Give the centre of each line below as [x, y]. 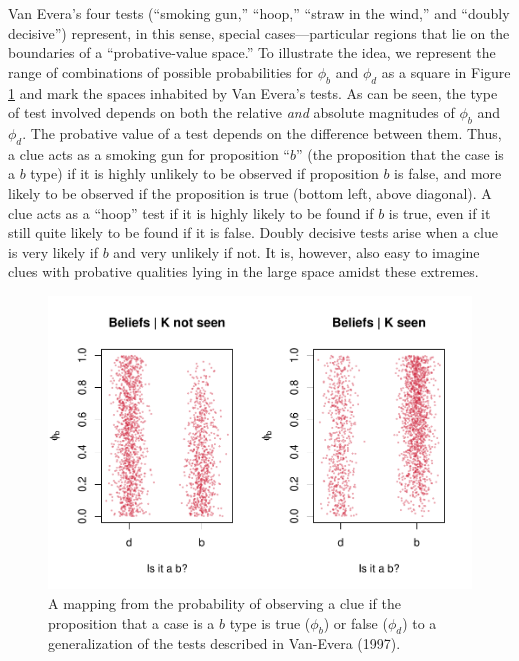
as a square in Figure [446, 71]
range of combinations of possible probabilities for [160, 71]
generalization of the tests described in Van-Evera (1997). [224, 643]
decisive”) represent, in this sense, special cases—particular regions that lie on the [259, 32]
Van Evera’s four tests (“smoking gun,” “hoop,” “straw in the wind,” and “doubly [259, 13]
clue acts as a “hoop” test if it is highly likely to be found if [191, 212]
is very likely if [53, 251]
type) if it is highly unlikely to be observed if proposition [204, 173]
